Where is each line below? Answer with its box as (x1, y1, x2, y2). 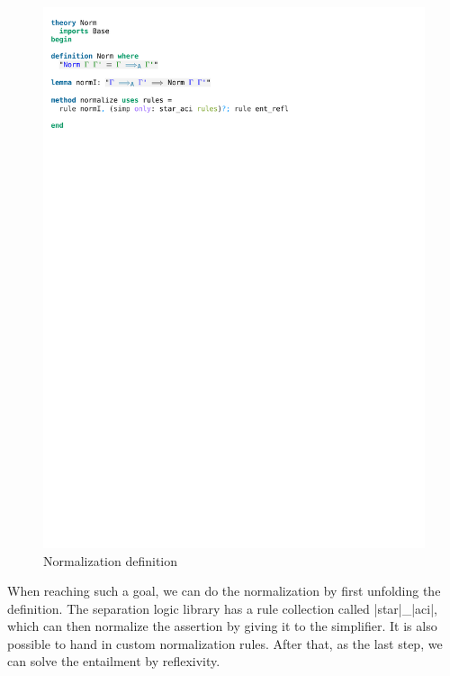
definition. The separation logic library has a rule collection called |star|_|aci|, (7, 598, 438, 617)
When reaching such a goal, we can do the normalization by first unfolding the (7, 581, 441, 600)
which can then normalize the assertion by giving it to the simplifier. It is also (7, 617, 437, 635)
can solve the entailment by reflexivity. (7, 652, 220, 671)
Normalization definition (43, 551, 178, 570)
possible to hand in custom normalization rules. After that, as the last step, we (7, 634, 443, 653)
